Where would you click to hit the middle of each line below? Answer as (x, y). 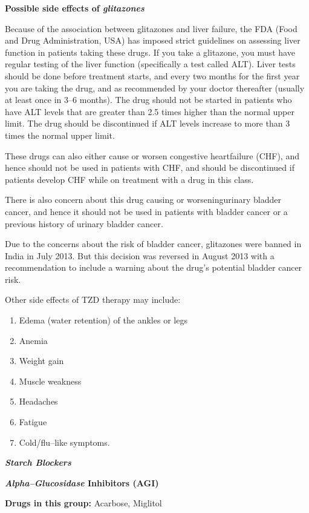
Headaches (38, 401)
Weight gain (41, 361)
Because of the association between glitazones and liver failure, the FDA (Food (151, 28)
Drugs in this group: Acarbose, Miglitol (83, 503)
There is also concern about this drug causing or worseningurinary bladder (143, 200)
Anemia (33, 340)
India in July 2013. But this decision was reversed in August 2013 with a (140, 255)
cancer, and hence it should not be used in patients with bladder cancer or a (146, 211)
